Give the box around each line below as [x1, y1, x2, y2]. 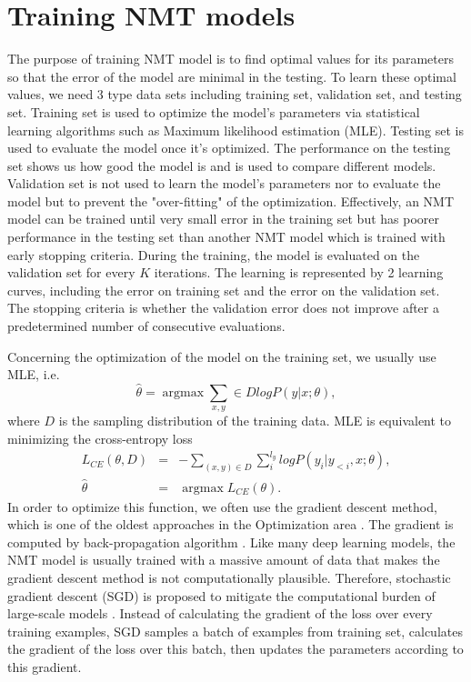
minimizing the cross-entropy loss [7, 429, 193, 448]
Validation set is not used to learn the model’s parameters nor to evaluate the [7, 174, 441, 193]
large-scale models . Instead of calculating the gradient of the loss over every [7, 604, 433, 623]
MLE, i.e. [7, 365, 60, 384]
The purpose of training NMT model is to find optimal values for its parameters [7, 49, 454, 68]
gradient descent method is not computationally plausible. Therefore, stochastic [7, 567, 451, 587]
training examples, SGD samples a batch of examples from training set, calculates [7, 621, 463, 640]
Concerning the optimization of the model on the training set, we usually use [7, 346, 436, 366]
